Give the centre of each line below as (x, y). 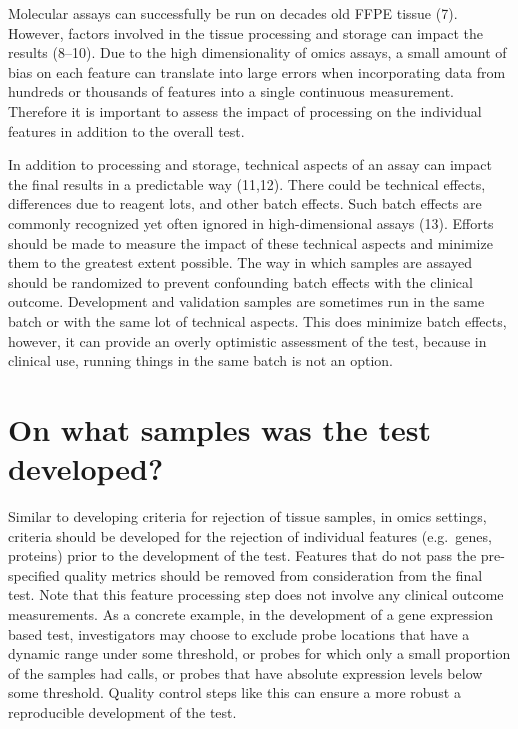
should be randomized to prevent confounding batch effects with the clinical (240, 281)
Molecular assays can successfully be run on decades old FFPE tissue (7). (233, 13)
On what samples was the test (219, 428)
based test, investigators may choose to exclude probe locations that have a (239, 633)
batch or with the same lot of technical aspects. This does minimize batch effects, (257, 320)
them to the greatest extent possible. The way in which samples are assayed (240, 262)
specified (34, 574)
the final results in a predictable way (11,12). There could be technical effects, (247, 183)
